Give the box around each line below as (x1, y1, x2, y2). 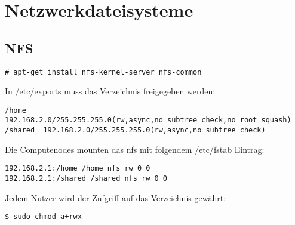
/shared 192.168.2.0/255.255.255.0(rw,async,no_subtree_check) (5, 126, 266, 135)
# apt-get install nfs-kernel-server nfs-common (5, 67, 202, 76)
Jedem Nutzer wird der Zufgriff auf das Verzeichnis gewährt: (5, 191, 226, 204)
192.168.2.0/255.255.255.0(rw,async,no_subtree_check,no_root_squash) (5, 116, 291, 125)
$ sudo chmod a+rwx (5, 212, 82, 221)
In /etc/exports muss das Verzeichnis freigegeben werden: (5, 85, 216, 97)
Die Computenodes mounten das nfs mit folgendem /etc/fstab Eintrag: (5, 143, 265, 155)
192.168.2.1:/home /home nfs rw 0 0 (5, 164, 150, 173)
